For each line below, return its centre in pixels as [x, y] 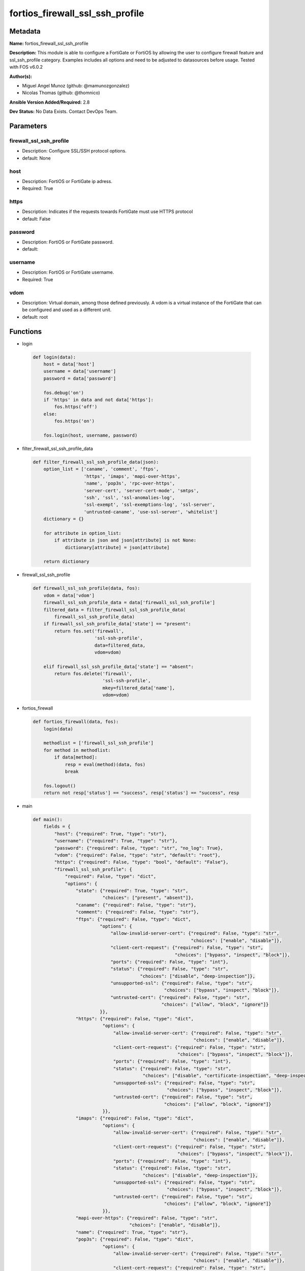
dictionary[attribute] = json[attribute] [117, 547]
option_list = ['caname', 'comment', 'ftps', [101, 469]
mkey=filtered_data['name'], [139, 688]
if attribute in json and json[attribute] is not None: [125, 540]
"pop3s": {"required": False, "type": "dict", [135, 1239]
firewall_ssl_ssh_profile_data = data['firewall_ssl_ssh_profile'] [129, 603]
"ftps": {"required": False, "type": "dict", [133, 919]
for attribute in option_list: [82, 533]
